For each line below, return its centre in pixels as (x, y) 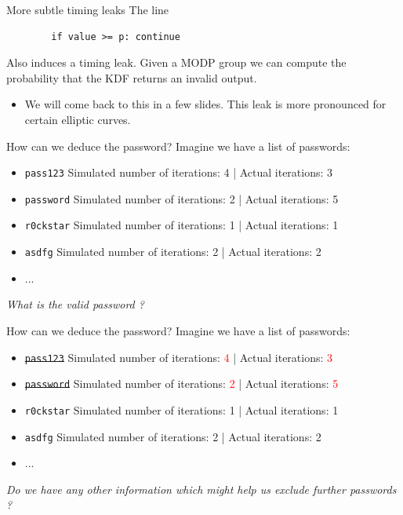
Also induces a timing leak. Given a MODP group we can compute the (176, 62)
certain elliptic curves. (78, 119)
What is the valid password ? (75, 304)
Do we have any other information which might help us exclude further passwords (201, 489)
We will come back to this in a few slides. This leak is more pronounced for (205, 104)
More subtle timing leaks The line (88, 9)
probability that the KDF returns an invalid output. (132, 77)
